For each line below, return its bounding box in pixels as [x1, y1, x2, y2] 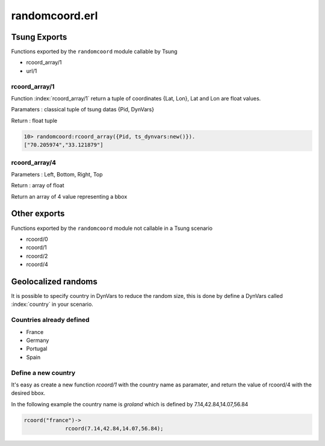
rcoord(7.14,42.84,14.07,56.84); [65, 425, 164, 432]
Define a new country [11, 368, 76, 377]
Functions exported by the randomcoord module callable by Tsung [11, 48, 178, 55]
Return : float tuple [11, 117, 57, 124]
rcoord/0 [26, 235, 48, 243]
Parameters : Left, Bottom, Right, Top [11, 170, 103, 178]
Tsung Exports [11, 32, 67, 42]
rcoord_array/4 [11, 158, 57, 167]
